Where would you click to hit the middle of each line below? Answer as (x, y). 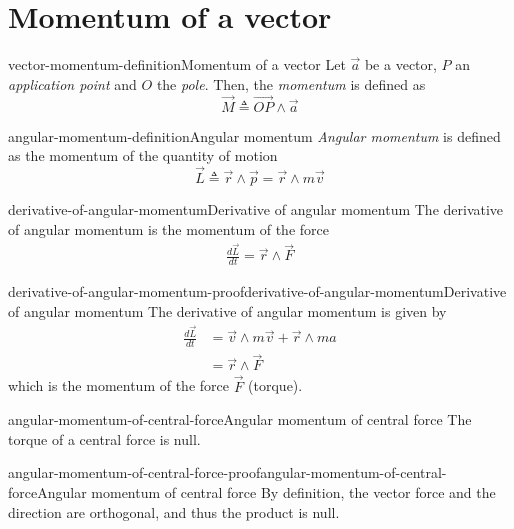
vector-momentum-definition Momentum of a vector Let (177, 64)
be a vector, (400, 64)
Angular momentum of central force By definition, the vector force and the (266, 492)
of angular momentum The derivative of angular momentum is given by (227, 310)
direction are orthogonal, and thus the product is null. (174, 511)
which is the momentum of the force (118, 385)
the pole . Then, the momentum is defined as (291, 83)
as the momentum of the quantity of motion (143, 155)
